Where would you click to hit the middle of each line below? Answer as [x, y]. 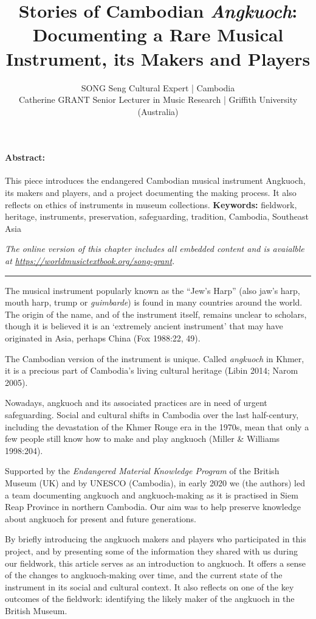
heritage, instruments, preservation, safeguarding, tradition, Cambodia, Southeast [157, 216]
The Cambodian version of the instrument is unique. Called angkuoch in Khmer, [155, 358]
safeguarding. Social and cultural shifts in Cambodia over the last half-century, [152, 414]
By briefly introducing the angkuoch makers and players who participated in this [156, 539]
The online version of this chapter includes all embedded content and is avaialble [155, 249]
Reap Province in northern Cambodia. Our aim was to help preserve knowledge [153, 507]
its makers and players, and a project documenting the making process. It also [151, 193]
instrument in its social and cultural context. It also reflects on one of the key [149, 586]
